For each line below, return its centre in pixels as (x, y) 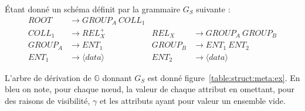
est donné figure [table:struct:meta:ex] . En (224, 77)
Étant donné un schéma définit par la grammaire (93, 9)
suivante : (213, 9)
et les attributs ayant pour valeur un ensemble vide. (193, 101)
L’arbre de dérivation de (48, 77)
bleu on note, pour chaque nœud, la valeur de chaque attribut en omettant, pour (150, 89)
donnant (117, 77)
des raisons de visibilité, (48, 101)
